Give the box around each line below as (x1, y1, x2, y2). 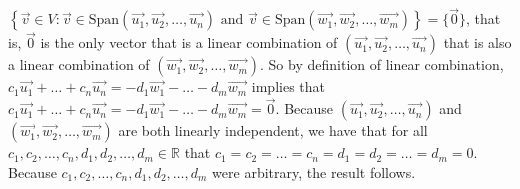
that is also (443, 32, 512, 53)
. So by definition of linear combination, (260, 54, 504, 75)
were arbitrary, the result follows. (212, 161, 416, 182)
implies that (251, 76, 326, 97)
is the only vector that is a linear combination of (40, 32, 338, 53)
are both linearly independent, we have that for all (118, 120, 428, 141)
